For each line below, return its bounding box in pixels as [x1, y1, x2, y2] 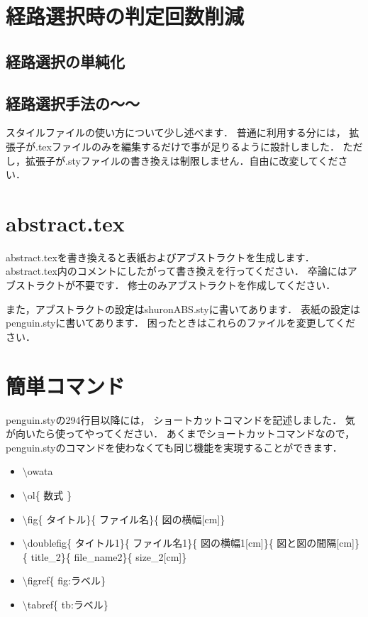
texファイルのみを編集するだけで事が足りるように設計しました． [38, 138, 340, 153]
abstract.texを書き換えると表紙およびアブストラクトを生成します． [6, 249, 315, 264]
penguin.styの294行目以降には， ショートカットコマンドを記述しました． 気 [6, 412, 355, 427]
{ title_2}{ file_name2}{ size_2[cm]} [22, 549, 187, 564]
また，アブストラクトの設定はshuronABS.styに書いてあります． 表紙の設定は [6, 301, 360, 316]
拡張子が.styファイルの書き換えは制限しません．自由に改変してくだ [25, 153, 338, 168]
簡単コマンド [6, 371, 126, 400]
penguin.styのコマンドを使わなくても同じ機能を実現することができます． [6, 439, 342, 454]
